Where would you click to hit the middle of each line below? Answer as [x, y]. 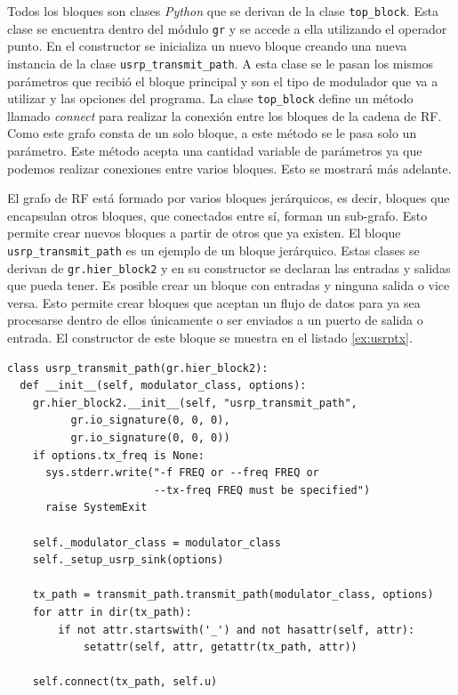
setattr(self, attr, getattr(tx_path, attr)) [220, 647]
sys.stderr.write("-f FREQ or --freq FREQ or [182, 473]
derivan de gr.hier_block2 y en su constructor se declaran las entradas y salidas [229, 267]
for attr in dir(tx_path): [112, 612]
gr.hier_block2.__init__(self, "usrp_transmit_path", [195, 403]
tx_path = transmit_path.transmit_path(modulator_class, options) [233, 595]
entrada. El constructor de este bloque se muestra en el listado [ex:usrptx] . [210, 338]
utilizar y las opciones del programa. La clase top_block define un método [210, 98]
